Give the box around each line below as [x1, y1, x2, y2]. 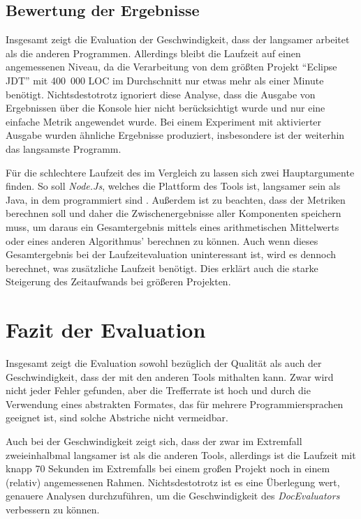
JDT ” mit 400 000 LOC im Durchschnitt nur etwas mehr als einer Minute [6, 73, 324, 87]
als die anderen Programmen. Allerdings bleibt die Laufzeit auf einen [6, 45, 301, 60]
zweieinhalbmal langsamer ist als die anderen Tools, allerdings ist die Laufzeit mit [6, 447, 356, 462]
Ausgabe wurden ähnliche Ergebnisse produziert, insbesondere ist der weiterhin [6, 128, 345, 142]
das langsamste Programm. [6, 141, 121, 156]
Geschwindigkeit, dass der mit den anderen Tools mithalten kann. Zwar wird [6, 369, 334, 384]
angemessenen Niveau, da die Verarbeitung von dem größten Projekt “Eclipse [6, 59, 337, 74]
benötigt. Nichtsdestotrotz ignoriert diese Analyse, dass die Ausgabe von [6, 86, 316, 101]
